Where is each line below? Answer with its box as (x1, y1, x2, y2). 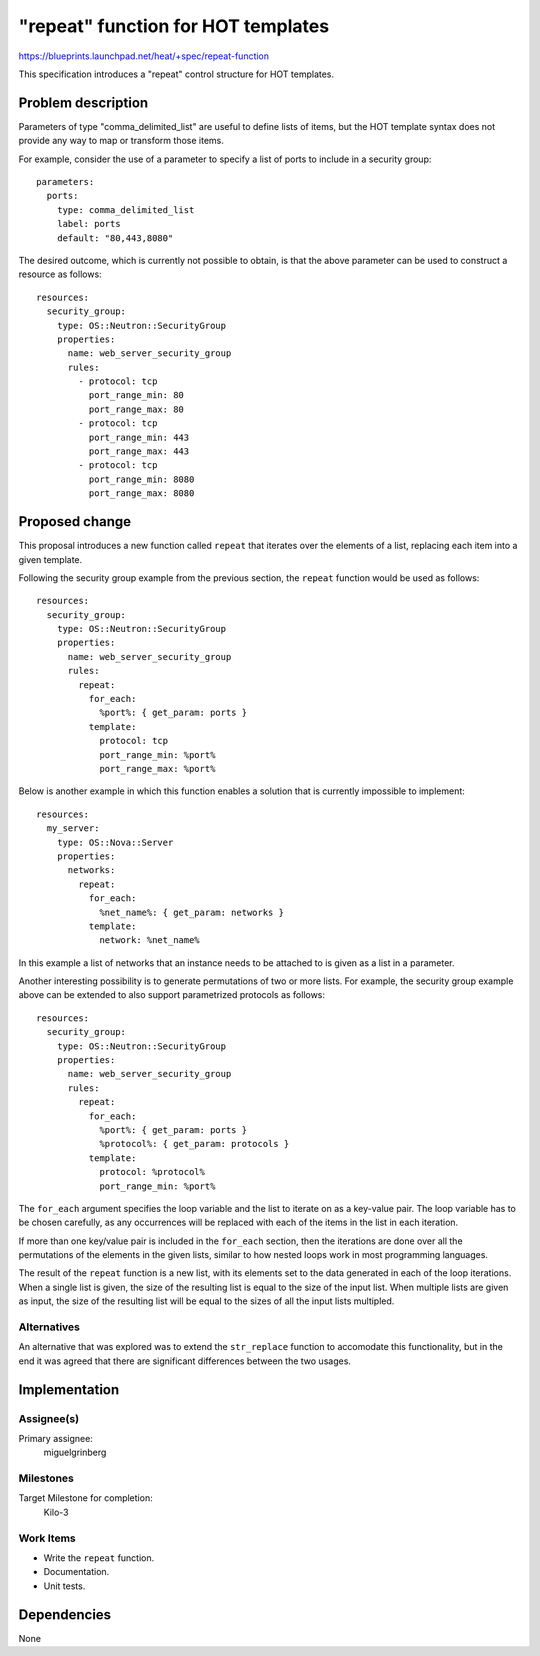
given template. (18, 553, 83, 565)
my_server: (46, 823, 100, 834)
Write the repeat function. (43, 1552, 155, 1564)
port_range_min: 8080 (88, 473, 195, 485)
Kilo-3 (43, 1506, 69, 1518)
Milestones (18, 1471, 74, 1485)
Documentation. (43, 1566, 110, 1578)
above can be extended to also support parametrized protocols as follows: (18, 989, 325, 1001)
